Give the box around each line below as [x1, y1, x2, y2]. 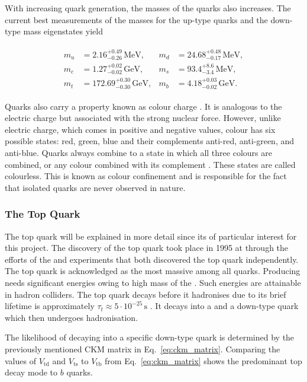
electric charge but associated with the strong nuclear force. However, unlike [5, 112, 281, 124]
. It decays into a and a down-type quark [150, 300, 299, 312]
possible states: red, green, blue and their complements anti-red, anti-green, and [5, 135, 295, 147]
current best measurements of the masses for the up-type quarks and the [5, 13, 268, 26]
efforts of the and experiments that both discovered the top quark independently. [5, 253, 299, 265]
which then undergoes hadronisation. [5, 311, 138, 323]
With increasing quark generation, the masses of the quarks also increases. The [5, 2, 291, 14]
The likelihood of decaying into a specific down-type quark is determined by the [5, 331, 295, 343]
